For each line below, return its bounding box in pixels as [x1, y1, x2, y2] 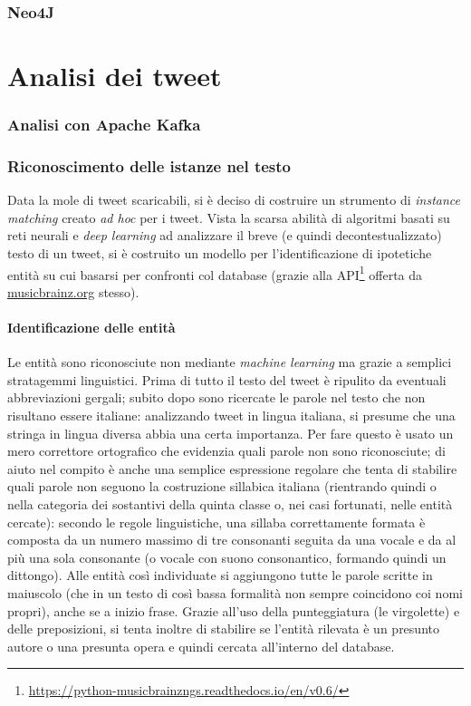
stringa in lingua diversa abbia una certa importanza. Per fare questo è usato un [7, 423, 454, 442]
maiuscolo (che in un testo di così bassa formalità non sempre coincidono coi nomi [7, 584, 463, 603]
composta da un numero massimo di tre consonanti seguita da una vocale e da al [7, 530, 457, 549]
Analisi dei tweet [7, 57, 222, 94]
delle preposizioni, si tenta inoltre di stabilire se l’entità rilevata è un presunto [7, 619, 439, 638]
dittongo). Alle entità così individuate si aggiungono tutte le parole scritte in [7, 566, 433, 585]
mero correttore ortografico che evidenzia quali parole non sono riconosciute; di [7, 441, 446, 460]
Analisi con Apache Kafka [7, 113, 201, 136]
